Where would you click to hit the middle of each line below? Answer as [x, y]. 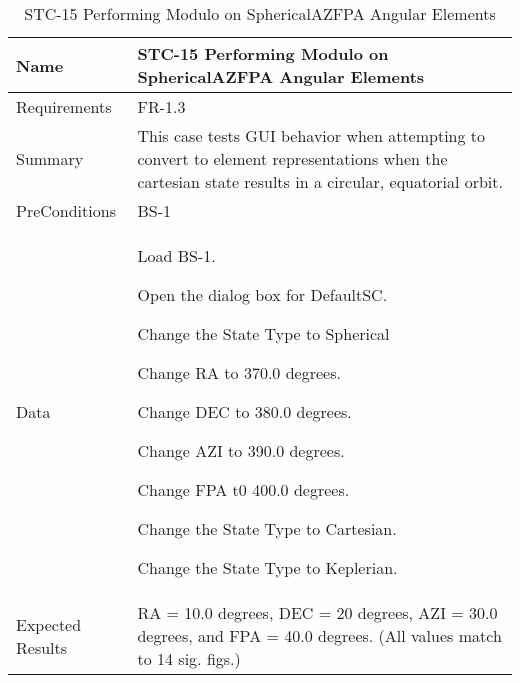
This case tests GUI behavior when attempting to [311, 135]
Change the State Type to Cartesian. [267, 528]
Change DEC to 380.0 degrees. [244, 411]
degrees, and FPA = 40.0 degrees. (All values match [319, 635]
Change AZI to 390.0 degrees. [241, 450]
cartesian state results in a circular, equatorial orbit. [320, 181]
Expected [49, 624]
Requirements [64, 106]
